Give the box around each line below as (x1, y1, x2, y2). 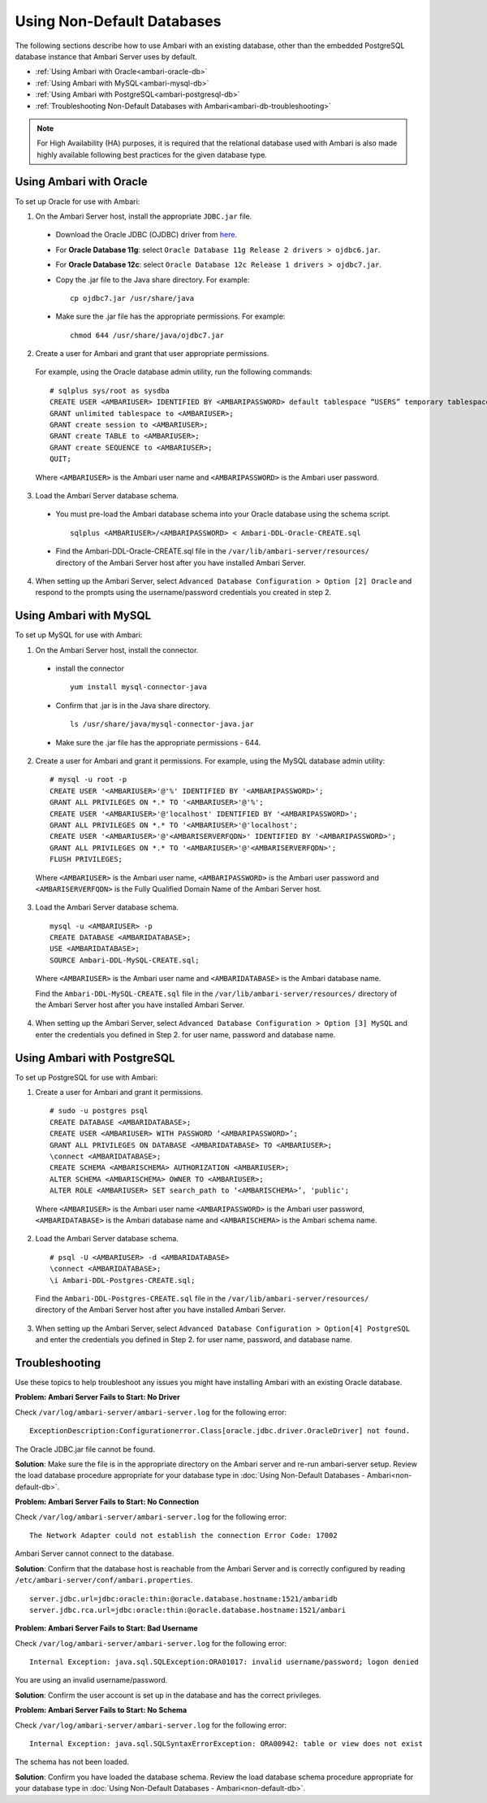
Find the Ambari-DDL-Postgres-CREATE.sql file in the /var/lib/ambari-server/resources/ (35, 1293, 369, 1303)
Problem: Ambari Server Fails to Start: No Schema (15, 1705, 187, 1715)
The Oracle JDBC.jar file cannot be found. (15, 1444, 156, 1454)
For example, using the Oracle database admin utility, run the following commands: (35, 367, 312, 377)
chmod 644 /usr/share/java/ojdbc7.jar (70, 330, 225, 340)
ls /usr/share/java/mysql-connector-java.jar (70, 719, 255, 729)
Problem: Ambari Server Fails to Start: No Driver (15, 1392, 180, 1402)
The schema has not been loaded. (15, 1757, 130, 1767)
